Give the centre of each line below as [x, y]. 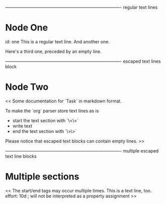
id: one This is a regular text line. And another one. [57, 41]
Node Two [27, 87]
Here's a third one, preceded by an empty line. [53, 51]
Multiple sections [42, 177]
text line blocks [21, 156]
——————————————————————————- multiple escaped [82, 150]
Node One [27, 28]
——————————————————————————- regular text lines [81, 7]
